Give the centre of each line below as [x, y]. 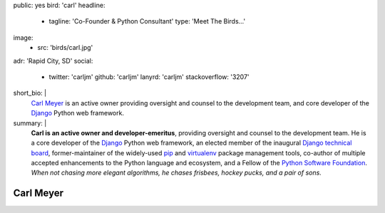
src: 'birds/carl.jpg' [65, 48]
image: [23, 37]
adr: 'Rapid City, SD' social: [53, 61]
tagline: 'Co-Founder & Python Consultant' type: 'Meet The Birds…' [147, 21]
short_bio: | [30, 93]
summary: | [30, 123]
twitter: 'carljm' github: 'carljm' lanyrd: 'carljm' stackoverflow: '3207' [149, 77]
